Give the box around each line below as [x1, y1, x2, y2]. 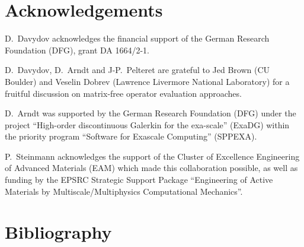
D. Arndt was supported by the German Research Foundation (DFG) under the [5, 107, 296, 119]
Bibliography [5, 220, 112, 244]
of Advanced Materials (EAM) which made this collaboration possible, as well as [5, 161, 298, 174]
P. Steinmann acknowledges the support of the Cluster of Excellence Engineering [5, 150, 300, 162]
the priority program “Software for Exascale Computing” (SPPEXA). [5, 130, 257, 142]
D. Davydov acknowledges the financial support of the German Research [5, 32, 270, 45]
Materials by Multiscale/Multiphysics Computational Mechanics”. [5, 185, 243, 197]
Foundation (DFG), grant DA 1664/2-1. [5, 43, 150, 56]
